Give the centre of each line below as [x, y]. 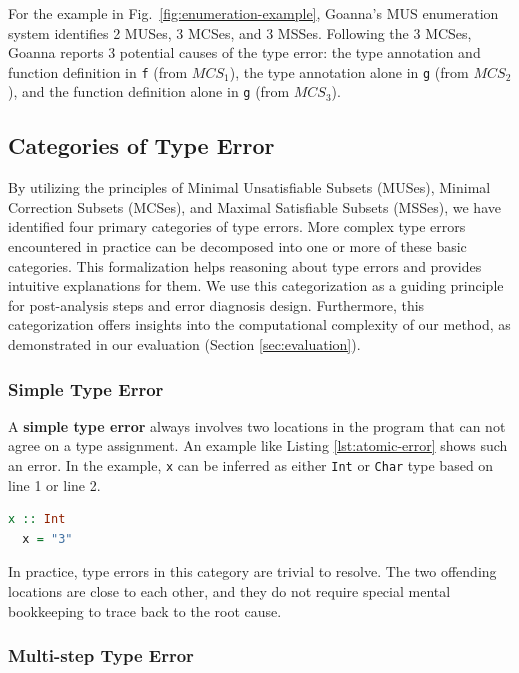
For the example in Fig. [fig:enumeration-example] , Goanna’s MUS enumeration [253, 13]
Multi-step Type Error [101, 655]
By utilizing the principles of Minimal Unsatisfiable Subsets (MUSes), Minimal [249, 187]
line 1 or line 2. [54, 484]
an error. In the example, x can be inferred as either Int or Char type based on [251, 465]
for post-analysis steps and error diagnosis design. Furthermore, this [216, 304]
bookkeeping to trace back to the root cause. [145, 610]
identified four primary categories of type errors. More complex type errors [237, 226]
